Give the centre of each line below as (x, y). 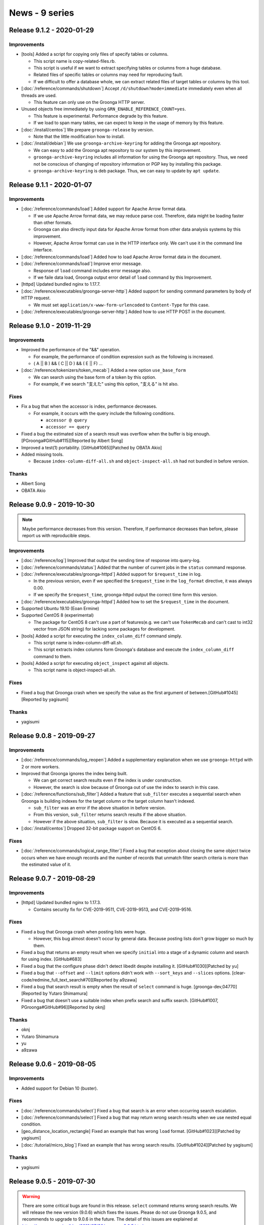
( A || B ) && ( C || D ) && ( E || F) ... (68, 363)
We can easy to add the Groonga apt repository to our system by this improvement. (117, 150)
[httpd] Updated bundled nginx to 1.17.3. (61, 903)
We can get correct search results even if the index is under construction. (108, 780)
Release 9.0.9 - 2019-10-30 (52, 504)
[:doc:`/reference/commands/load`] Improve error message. (82, 264)
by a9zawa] (125, 980)
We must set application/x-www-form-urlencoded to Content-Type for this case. (121, 305)
